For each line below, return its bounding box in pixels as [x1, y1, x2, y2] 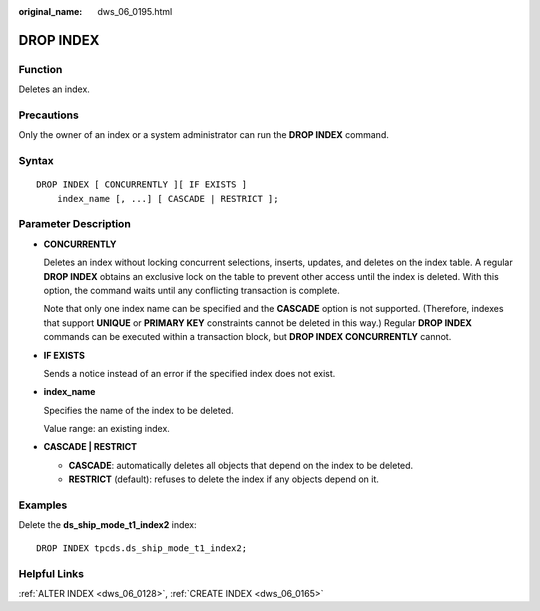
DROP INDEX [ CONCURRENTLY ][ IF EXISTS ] [36, 179, 248, 190]
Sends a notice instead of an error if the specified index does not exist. [43, 367, 336, 379]
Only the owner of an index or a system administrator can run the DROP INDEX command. [18, 129, 389, 141]
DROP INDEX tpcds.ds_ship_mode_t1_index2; [36, 542, 248, 554]
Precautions [18, 108, 79, 122]
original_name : [18, 6, 83, 17]
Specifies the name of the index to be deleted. [43, 404, 234, 416]
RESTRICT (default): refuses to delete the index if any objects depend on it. [68, 473, 380, 485]
